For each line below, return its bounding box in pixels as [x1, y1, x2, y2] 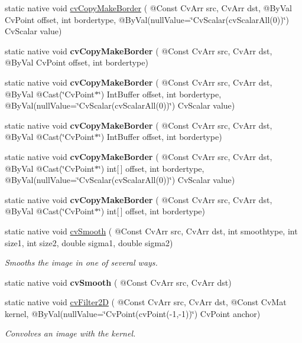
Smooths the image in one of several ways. [5, 256, 158, 269]
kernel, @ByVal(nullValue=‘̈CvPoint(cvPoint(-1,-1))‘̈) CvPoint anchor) [5, 307, 261, 319]
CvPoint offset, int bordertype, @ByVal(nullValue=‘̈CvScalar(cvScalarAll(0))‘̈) [5, 13, 289, 25]
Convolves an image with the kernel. [5, 327, 136, 339]
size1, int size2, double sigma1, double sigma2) [5, 236, 173, 249]
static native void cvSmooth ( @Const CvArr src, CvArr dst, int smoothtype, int [5, 224, 298, 237]
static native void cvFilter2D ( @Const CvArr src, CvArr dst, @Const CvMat [5, 296, 287, 308]
